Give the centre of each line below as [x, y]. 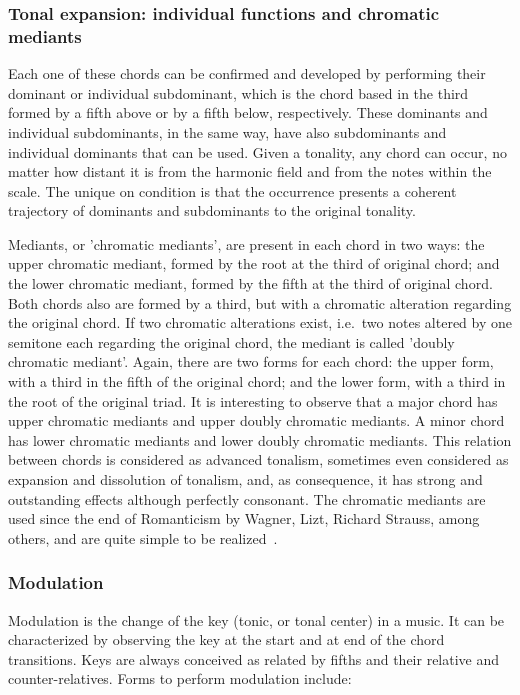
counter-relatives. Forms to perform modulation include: [180, 678]
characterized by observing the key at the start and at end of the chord [226, 639]
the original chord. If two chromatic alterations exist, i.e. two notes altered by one [260, 322]
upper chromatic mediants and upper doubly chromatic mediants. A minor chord [256, 420]
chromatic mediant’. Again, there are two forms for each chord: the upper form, [251, 361]
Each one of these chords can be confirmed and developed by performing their [247, 73]
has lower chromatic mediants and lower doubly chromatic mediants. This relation [260, 439]
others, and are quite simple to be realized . [143, 537]
